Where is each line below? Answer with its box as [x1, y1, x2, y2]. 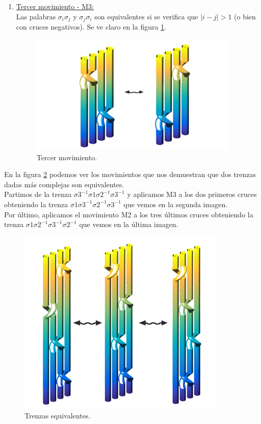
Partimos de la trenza [4, 189, 72, 199]
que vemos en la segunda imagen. [123, 198, 228, 209]
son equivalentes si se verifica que [94, 11, 198, 21]
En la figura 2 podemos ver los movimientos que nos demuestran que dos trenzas [4, 169, 256, 180]
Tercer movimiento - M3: [16, 1, 94, 11]
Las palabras [16, 11, 56, 21]
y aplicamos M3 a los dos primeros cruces [127, 189, 257, 199]
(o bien [234, 11, 256, 21]
